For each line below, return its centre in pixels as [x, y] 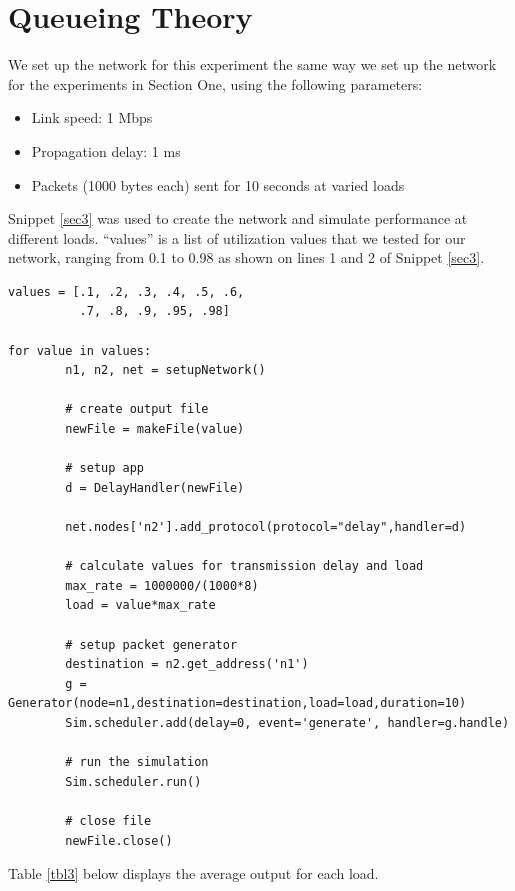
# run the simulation [137, 762]
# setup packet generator [151, 644]
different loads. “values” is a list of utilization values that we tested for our [237, 237]
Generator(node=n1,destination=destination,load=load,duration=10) [237, 703]
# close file [108, 820]
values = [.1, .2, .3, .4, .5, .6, [126, 291]
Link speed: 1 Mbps [92, 117]
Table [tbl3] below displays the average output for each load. [193, 873]
